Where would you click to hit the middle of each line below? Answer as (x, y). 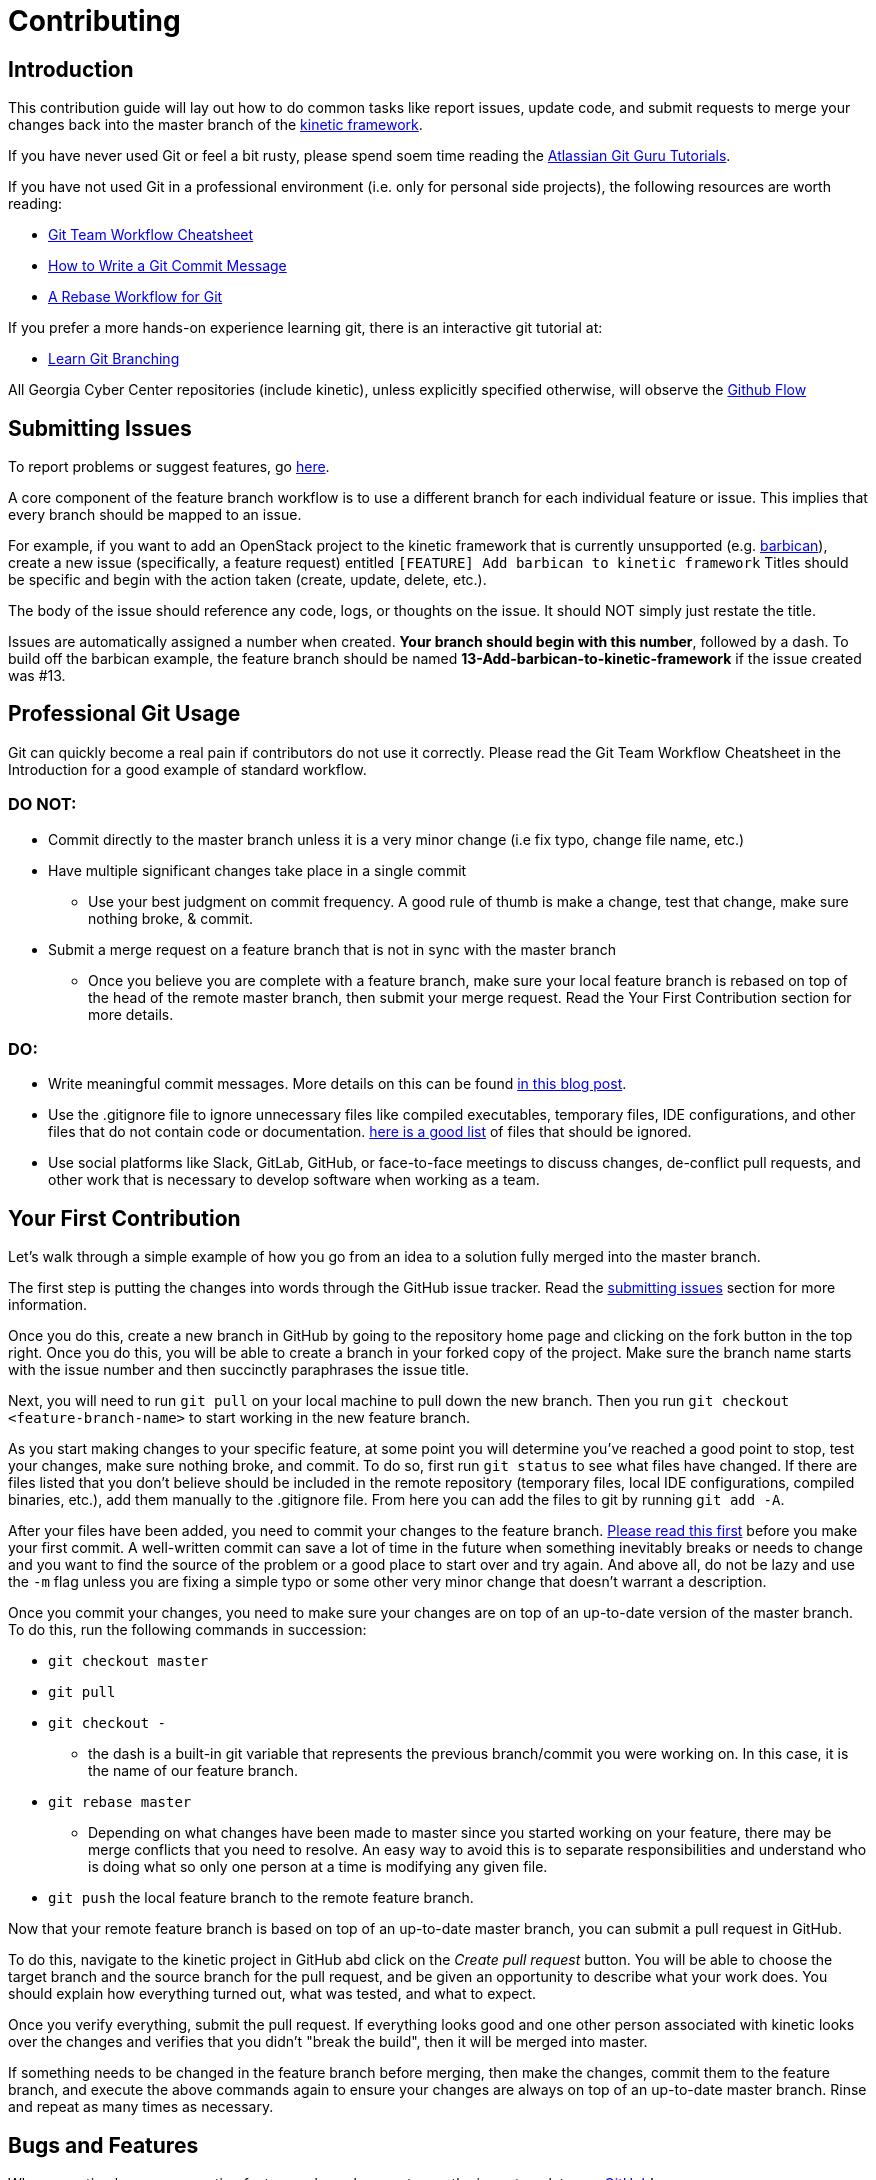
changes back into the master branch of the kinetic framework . (215, 125)
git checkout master (128, 1661)
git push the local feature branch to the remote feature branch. (261, 1898)
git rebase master (120, 1802)
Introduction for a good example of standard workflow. (187, 769)
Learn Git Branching (114, 359)
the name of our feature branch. (193, 1771)
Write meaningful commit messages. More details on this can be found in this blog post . (337, 1084)
